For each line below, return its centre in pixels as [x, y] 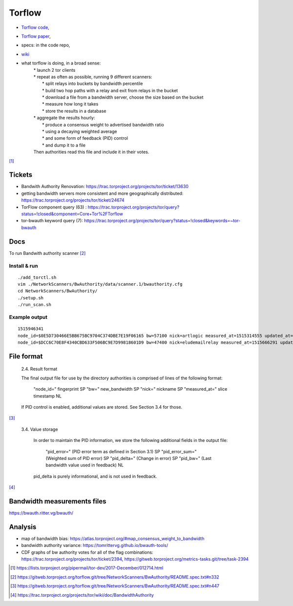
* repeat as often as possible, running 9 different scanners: [93, 77]
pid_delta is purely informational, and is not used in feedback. [95, 476]
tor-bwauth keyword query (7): [52, 221]
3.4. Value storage [40, 429]
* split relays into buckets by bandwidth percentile [93, 84]
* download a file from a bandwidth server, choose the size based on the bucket [123, 97]
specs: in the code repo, [46, 45]
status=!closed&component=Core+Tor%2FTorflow [72, 214]
